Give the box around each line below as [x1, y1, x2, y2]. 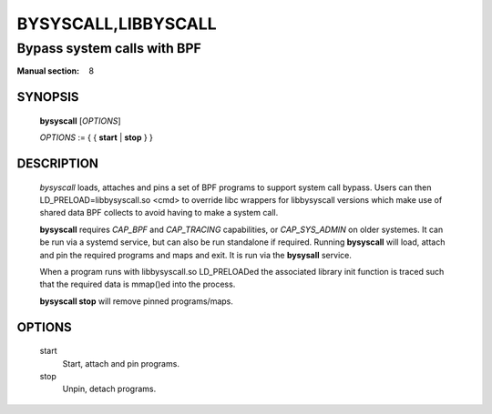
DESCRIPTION [16, 156, 99, 171]
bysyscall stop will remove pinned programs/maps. [39, 296, 234, 307]
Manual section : [16, 66, 80, 76]
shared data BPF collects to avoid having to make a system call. [39, 207, 279, 218]
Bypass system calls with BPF [16, 40, 202, 56]
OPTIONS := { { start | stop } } [39, 132, 154, 143]
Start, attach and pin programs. [62, 358, 179, 369]
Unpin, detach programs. [62, 383, 157, 395]
